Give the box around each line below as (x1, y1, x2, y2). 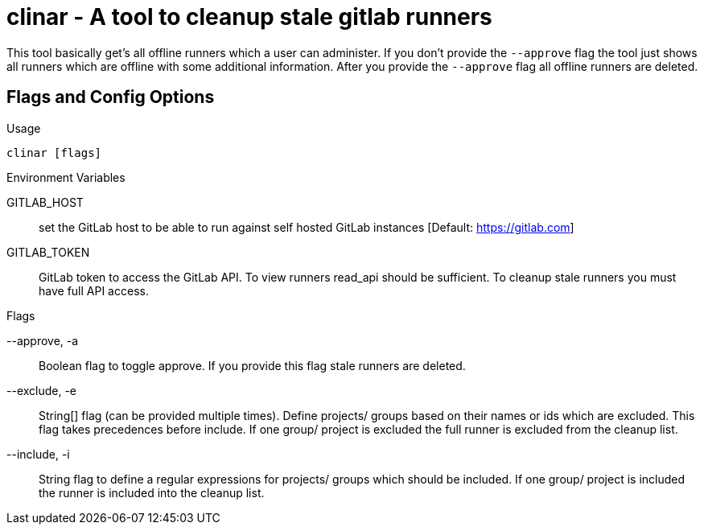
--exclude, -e (6, 383, 77, 397)
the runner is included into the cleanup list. (39, 485, 265, 500)
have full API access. (39, 283, 149, 298)
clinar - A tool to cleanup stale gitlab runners (6, 3, 492, 31)
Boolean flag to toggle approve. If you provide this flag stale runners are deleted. (39, 358, 466, 373)
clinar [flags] (6, 146, 102, 159)
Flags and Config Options (6, 87, 215, 108)
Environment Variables (6, 170, 126, 184)
